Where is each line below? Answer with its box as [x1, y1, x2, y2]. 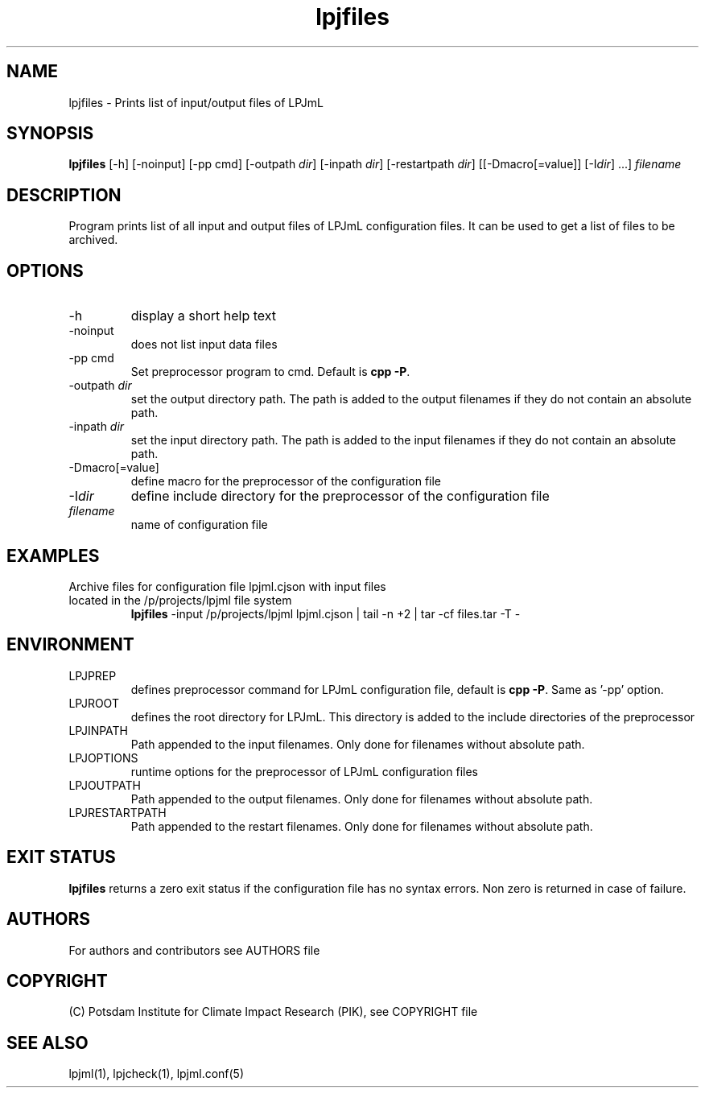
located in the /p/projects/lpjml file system [68, 592, 292, 607]
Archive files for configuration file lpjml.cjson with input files [68, 579, 386, 593]
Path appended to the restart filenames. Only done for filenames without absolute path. [130, 819, 593, 833]
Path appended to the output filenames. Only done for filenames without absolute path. [130, 791, 593, 806]
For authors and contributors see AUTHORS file [68, 943, 320, 957]
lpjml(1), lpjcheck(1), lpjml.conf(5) [68, 1067, 245, 1081]
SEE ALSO [6, 1032, 89, 1053]
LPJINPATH [68, 723, 129, 737]
